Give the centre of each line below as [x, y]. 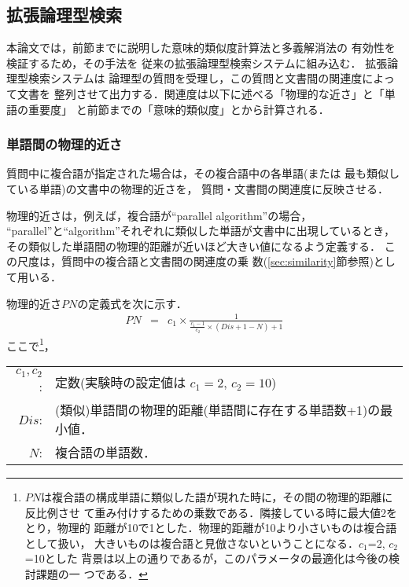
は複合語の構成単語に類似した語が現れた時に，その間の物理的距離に [217, 497]
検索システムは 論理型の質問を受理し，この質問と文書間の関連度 [195, 78]
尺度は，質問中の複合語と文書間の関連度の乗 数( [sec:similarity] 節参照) [195, 261]
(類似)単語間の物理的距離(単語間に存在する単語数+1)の [217, 410]
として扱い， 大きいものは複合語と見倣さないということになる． [192, 543]
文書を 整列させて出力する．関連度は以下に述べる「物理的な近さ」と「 [201, 93]
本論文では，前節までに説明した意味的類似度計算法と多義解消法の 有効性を [201, 48]
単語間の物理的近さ [64, 144]
